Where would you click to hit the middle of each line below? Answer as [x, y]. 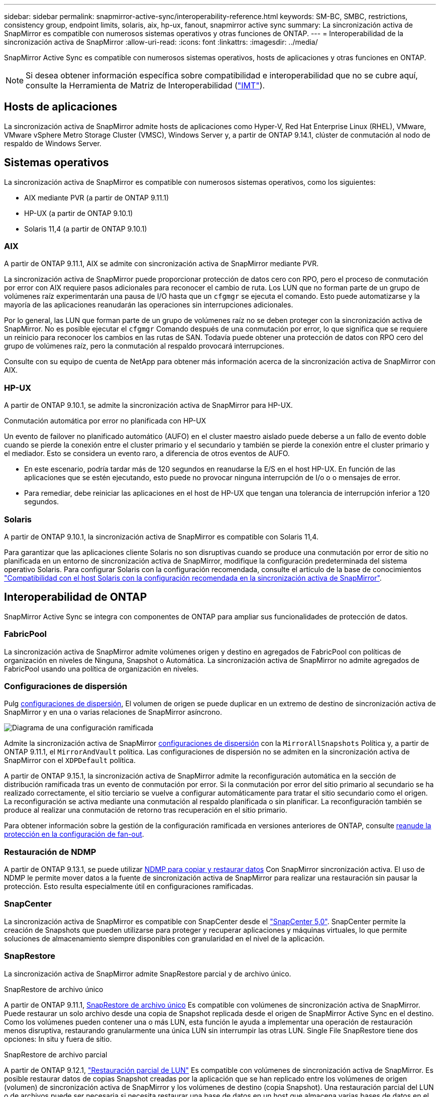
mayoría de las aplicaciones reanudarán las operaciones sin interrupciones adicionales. [149, 305]
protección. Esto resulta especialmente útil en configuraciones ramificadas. [129, 887]
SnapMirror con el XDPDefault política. [70, 760]
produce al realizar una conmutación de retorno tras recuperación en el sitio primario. [146, 810]
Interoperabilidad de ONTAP [76, 597]
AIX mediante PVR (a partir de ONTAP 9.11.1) [97, 197]
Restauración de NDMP [50, 852]
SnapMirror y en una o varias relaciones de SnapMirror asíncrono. [113, 712]
